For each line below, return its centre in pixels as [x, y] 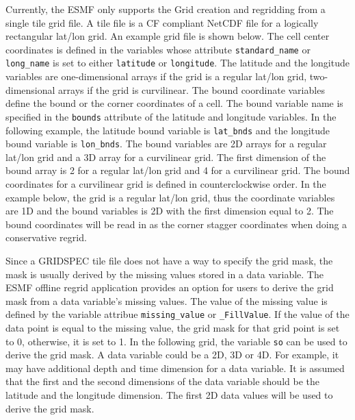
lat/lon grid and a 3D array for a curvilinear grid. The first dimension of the [166, 157]
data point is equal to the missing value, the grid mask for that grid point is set [173, 328]
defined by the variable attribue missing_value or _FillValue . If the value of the [177, 314]
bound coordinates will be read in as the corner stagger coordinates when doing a [176, 224]
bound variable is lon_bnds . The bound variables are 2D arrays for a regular [166, 144]
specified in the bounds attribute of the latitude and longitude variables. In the [171, 116]
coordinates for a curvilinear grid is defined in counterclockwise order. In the [166, 184]
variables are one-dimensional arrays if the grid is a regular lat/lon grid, [156, 76]
